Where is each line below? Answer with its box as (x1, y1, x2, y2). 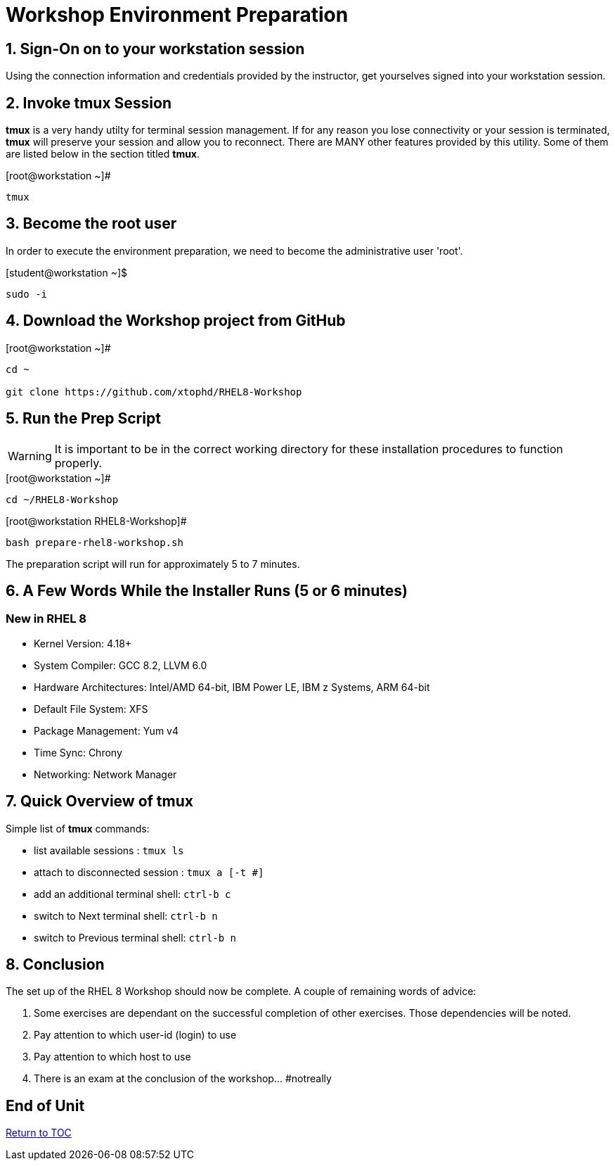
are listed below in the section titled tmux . (6, 148, 200, 160)
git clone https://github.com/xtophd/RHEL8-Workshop (6, 386, 302, 398)
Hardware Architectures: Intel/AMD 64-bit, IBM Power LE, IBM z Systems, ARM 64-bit (34, 680, 430, 693)
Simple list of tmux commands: (6, 822, 150, 835)
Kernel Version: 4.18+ (34, 637, 132, 649)
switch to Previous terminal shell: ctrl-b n (34, 931, 237, 944)
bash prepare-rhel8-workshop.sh (6, 536, 183, 548)
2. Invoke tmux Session (6, 94, 171, 112)
